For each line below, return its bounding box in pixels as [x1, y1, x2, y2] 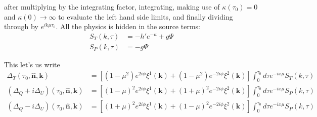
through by [4, 21, 38, 32]
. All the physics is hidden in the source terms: [56, 21, 200, 32]
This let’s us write [4, 59, 60, 69]
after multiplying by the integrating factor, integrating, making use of [4, 2, 220, 12]
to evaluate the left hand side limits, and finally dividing [58, 11, 233, 22]
